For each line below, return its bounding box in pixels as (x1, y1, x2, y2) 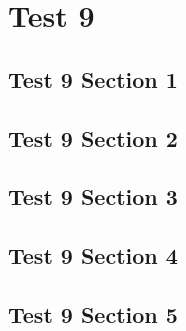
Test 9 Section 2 (8, 122, 178, 153)
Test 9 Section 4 (8, 240, 178, 271)
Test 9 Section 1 (8, 63, 178, 94)
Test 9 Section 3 (8, 181, 178, 212)
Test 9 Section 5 (8, 298, 178, 329)
